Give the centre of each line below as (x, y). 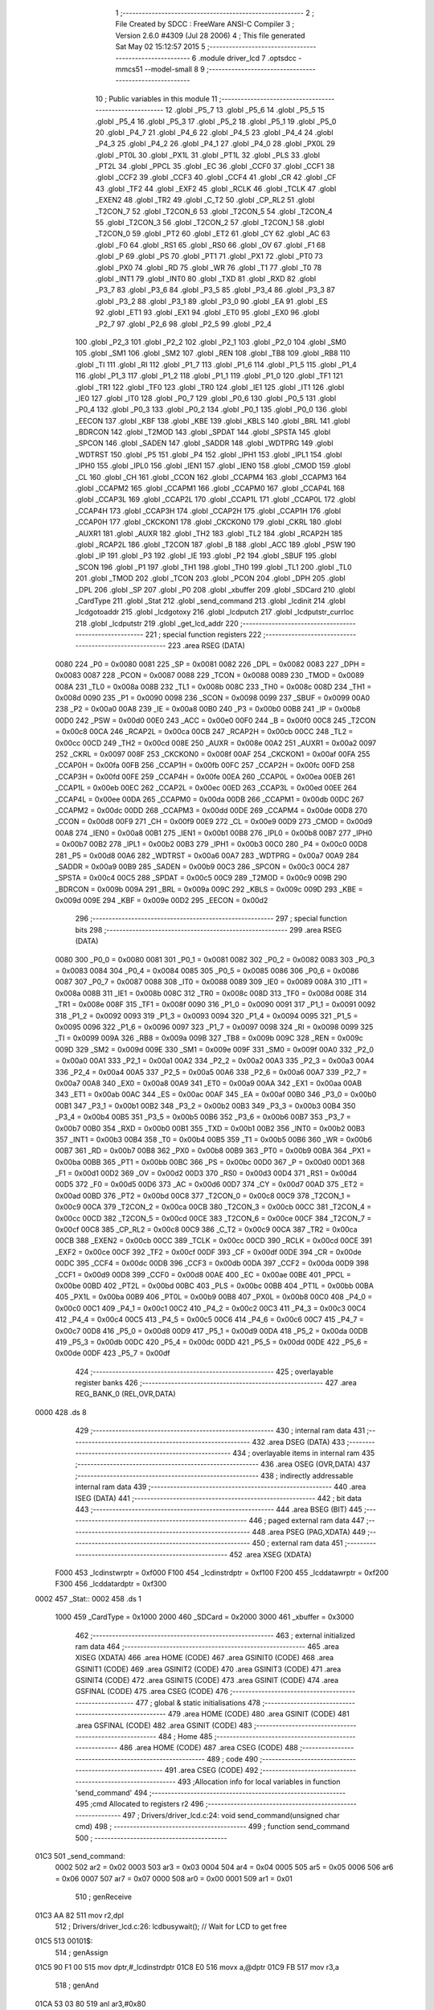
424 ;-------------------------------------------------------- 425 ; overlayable (204, 1372)
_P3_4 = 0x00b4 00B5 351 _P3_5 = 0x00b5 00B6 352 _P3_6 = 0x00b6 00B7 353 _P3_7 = (203, 1117)
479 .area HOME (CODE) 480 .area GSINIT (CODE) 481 (258, 1714)
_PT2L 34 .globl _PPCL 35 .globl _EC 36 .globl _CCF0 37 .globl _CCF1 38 (215, 166)
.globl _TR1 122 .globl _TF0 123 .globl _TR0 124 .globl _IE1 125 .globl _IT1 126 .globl (210, 387)
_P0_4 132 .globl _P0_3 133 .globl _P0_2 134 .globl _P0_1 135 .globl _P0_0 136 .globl (211, 409)
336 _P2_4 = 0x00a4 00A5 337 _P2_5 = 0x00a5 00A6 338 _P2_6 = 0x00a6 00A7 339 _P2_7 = (211, 1072)
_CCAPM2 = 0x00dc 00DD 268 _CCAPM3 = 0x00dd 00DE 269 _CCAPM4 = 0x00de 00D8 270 (211, 810)
